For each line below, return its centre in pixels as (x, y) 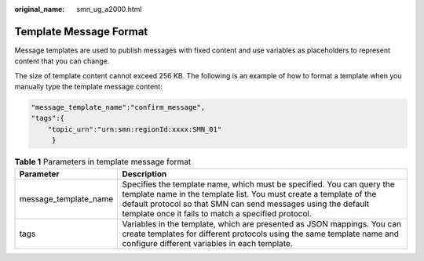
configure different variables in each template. (208, 243)
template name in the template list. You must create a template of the (249, 194)
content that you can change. (62, 61)
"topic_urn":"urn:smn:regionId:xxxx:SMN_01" (135, 129)
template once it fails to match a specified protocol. (217, 213)
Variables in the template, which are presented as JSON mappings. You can (262, 223)
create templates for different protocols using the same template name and (261, 234)
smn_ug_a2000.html (109, 9)
